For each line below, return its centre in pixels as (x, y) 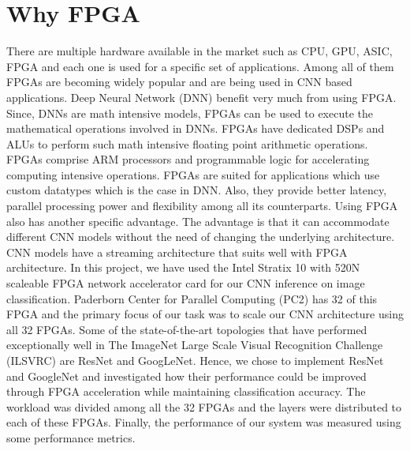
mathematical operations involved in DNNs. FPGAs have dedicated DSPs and (196, 128)
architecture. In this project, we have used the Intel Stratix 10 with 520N (183, 267)
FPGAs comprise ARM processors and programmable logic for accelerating (188, 159)
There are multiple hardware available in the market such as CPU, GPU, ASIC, (199, 51)
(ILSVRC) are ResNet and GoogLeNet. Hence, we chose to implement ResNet (195, 360)
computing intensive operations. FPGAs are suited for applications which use (193, 174)
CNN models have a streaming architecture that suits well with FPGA (177, 252)
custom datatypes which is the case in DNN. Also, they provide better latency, (197, 190)
